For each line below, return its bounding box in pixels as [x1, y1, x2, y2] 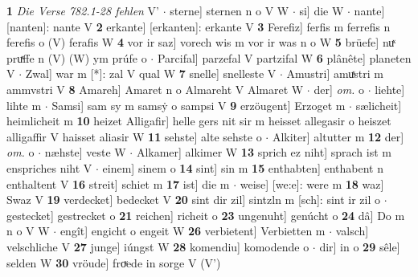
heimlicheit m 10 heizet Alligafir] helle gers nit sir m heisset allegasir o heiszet [6, 112, 391, 129]
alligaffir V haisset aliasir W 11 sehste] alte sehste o [6, 128, 262, 145]
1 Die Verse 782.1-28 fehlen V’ [6, 2, 159, 18]
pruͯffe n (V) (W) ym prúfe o [6, 49, 147, 66]
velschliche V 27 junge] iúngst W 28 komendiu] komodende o [6, 238, 309, 255]
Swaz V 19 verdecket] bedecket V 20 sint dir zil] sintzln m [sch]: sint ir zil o [6, 191, 381, 208]
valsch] [335, 222, 369, 239]
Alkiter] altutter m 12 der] [272, 128, 404, 145]
